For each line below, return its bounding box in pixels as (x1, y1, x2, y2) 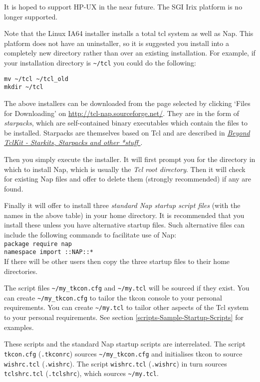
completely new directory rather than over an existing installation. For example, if (4, 47, 256, 58)
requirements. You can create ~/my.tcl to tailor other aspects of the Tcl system (4, 302, 249, 312)
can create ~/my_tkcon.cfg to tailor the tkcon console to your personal (4, 292, 222, 302)
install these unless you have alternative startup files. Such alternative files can (4, 219, 245, 230)
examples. (4, 321, 34, 332)
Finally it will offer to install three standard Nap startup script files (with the (4, 200, 241, 210)
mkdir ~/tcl (4, 83, 43, 91)
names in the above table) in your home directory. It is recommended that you (4, 209, 245, 220)
